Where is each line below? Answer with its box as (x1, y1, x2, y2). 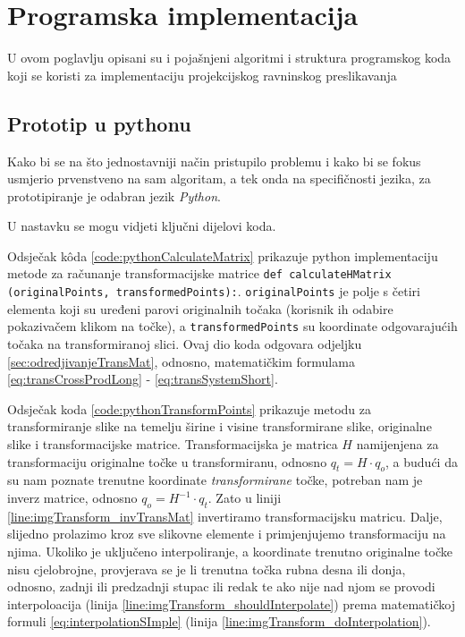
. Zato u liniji (207, 488, 282, 506)
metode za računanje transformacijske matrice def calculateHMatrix (7, 264, 392, 283)
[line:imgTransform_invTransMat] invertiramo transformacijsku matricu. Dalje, (7, 506, 443, 525)
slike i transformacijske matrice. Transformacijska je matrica (7, 435, 338, 454)
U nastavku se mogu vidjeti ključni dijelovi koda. (7, 217, 276, 235)
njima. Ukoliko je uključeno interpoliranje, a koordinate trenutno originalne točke (7, 541, 453, 560)
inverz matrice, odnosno (7, 488, 138, 506)
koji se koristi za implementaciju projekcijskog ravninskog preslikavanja (7, 65, 397, 84)
